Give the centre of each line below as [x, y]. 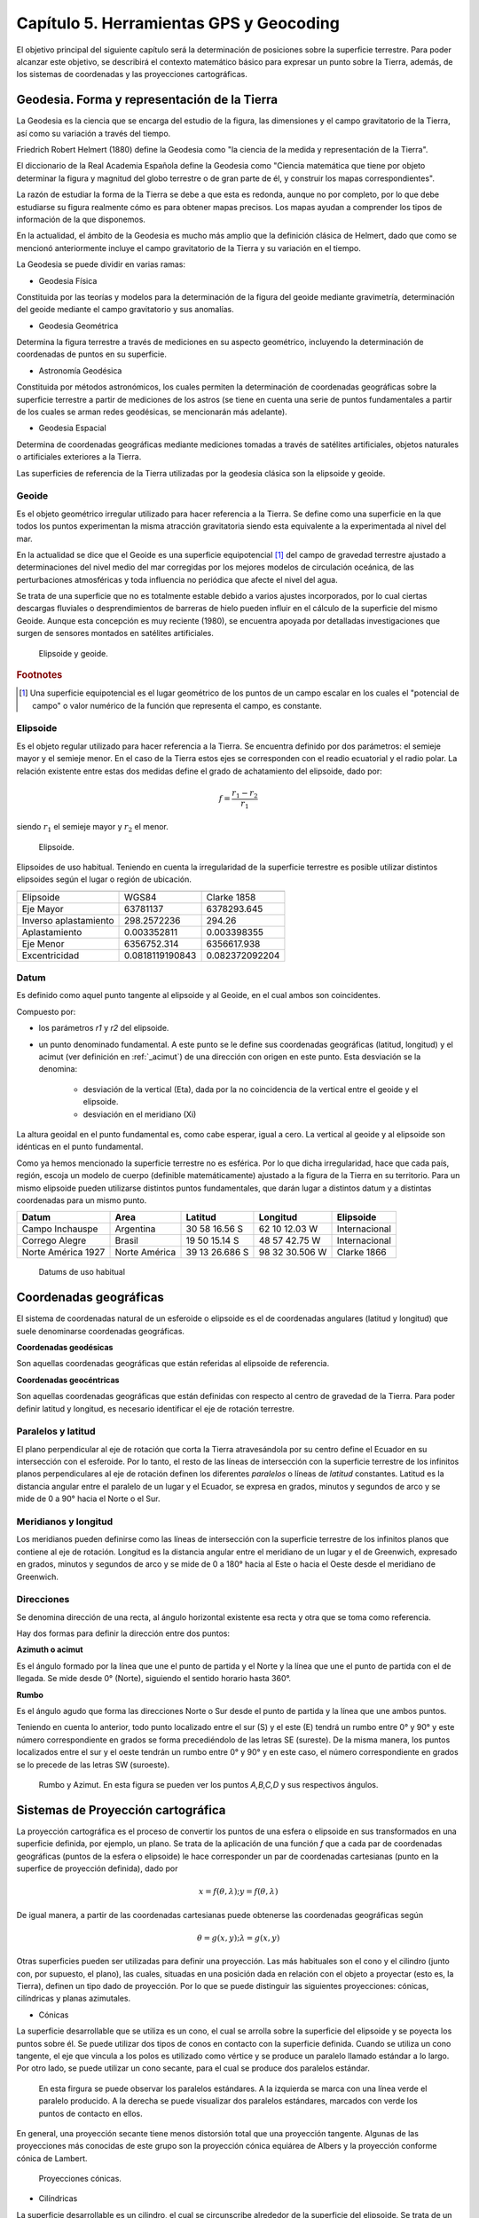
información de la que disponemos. [81, 219]
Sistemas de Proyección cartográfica [121, 1810]
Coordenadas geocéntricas [68, 1380]
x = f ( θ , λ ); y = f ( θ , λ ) [238, 1892]
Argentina [135, 1229]
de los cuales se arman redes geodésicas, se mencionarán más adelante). [152, 412]
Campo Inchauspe [60, 1229]
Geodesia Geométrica [79, 326]
